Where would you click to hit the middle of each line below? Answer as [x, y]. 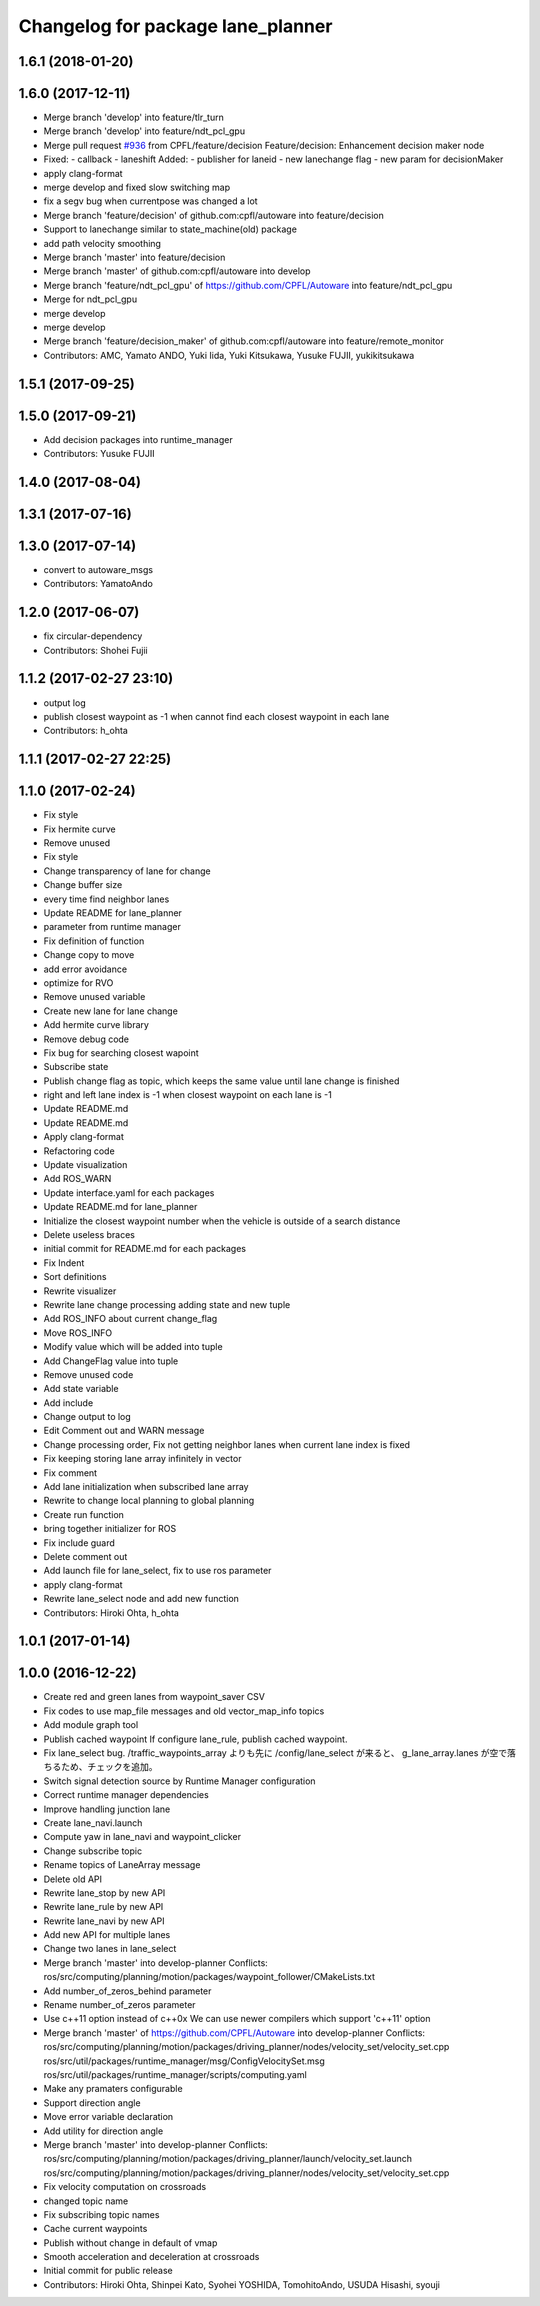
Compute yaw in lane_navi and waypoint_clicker [142, 1837]
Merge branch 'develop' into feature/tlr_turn [133, 117]
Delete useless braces [89, 1234]
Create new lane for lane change [111, 1011]
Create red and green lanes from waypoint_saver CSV [154, 1697]
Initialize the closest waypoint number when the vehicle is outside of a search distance [222, 1221]
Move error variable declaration [108, 2117]
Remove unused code [88, 1374]
